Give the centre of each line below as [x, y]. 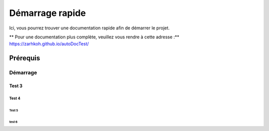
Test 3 [16, 86]
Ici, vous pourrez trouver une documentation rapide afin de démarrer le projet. [89, 28]
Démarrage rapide [48, 13]
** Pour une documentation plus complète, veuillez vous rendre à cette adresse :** [94, 37]
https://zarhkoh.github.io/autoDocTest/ [49, 44]
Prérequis [25, 58]
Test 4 [15, 98]
